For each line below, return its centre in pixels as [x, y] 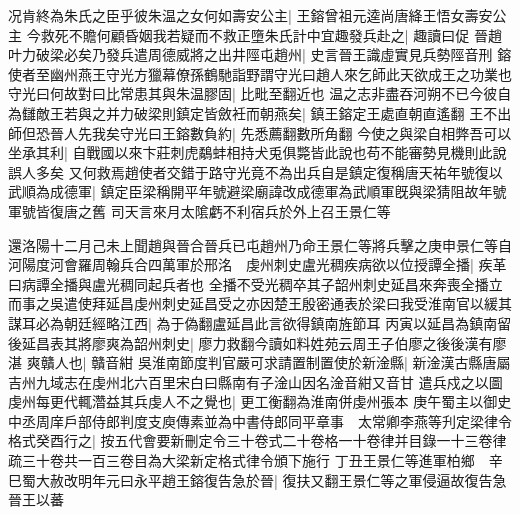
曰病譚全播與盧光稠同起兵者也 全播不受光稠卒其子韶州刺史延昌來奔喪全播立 [255, 283]
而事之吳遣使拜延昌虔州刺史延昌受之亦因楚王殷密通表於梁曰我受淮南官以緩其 [260, 303]
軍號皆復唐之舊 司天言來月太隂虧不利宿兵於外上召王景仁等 [199, 210]
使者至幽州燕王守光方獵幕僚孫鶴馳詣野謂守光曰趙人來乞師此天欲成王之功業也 [260, 73]
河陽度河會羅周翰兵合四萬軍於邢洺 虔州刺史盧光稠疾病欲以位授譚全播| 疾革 [257, 264]
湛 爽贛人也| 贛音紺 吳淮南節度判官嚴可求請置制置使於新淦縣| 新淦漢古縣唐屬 [259, 362]
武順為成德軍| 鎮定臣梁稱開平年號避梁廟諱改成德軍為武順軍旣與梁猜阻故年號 [257, 191]
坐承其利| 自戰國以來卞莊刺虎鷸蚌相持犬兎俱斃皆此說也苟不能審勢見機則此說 [257, 152]
